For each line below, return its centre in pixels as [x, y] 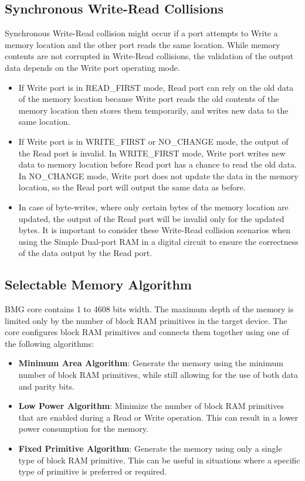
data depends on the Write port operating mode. [92, 67]
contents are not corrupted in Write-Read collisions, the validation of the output [149, 56]
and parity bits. [46, 386]
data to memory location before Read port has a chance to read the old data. [157, 164]
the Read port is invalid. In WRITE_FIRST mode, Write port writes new [152, 153]
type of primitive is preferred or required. [93, 471]
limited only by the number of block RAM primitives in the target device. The [146, 320]
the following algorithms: [49, 343]
